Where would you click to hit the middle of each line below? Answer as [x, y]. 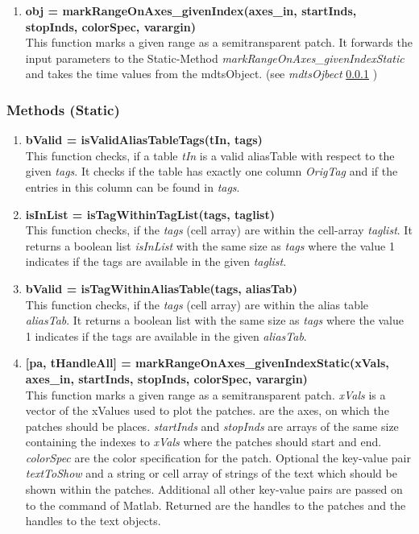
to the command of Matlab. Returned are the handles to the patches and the [216, 505]
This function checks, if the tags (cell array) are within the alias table [197, 304]
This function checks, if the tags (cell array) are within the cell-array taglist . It [219, 230]
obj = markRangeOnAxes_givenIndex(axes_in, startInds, [191, 10]
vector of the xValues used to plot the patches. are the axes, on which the [207, 410]
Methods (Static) [63, 109]
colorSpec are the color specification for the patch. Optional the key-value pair [218, 457]
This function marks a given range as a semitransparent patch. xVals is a [205, 394]
